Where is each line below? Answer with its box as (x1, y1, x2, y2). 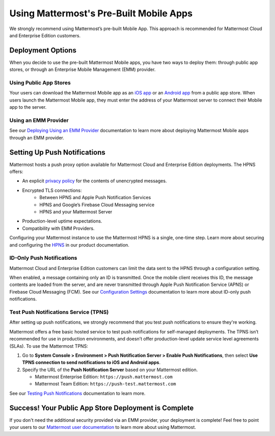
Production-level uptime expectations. (22, 218, 102, 224)
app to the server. (9, 104, 47, 110)
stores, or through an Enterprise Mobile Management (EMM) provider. (9, 66, 156, 72)
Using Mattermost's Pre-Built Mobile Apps (9, 8, 193, 19)
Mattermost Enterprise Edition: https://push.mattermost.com (35, 374, 173, 380)
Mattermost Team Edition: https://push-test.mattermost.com (35, 381, 176, 387)
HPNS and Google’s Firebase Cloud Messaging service (39, 202, 155, 208)
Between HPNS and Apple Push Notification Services (39, 195, 151, 201)
